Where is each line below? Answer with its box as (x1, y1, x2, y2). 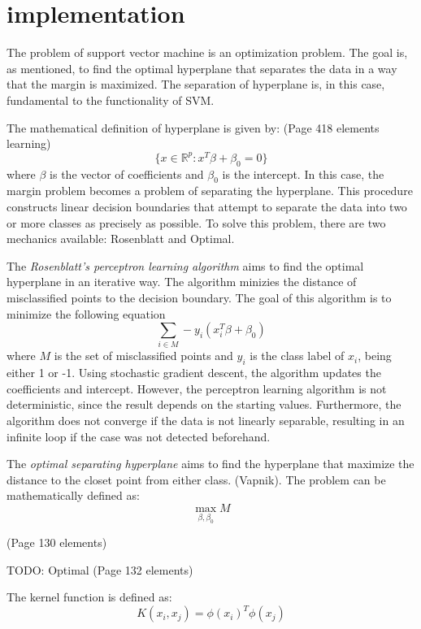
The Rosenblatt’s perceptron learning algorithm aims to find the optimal (7, 257, 364, 274)
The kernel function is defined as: (7, 588, 172, 605)
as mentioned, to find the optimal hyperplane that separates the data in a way (7, 59, 397, 76)
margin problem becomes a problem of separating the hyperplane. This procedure (7, 182, 413, 199)
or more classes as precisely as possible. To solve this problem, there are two (7, 214, 386, 231)
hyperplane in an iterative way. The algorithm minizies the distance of (7, 273, 357, 290)
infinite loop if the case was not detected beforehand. (7, 427, 271, 445)
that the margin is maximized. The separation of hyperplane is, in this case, (7, 76, 385, 93)
